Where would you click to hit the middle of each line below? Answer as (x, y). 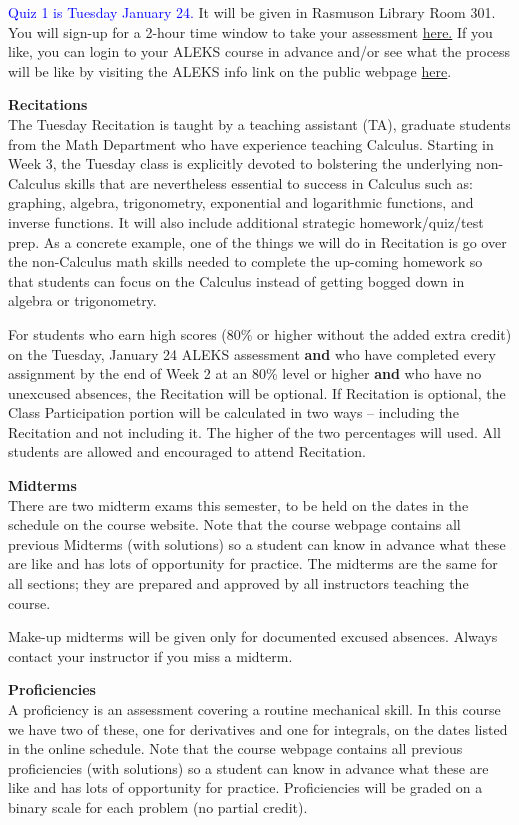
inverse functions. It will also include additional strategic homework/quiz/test (246, 221)
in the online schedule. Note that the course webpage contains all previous (235, 748)
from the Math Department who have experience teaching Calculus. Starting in (251, 143)
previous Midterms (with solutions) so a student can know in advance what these (257, 543)
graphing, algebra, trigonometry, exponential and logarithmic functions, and (241, 202)
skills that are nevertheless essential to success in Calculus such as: (268, 182)
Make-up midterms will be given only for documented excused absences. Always (253, 636)
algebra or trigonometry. (82, 300)
